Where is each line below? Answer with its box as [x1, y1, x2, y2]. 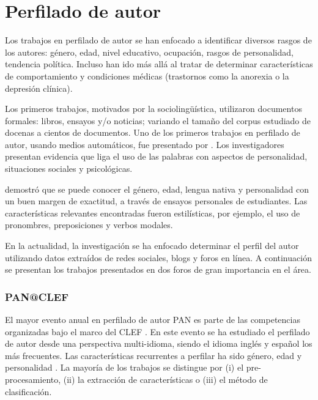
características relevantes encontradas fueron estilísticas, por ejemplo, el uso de [5, 206, 300, 219]
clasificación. [5, 385, 52, 398]
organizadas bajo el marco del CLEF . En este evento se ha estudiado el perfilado [5, 325, 310, 338]
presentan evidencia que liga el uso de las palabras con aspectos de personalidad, [5, 150, 308, 163]
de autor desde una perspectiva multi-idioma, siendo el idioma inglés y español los [5, 337, 312, 350]
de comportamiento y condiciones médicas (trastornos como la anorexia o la [5, 69, 289, 82]
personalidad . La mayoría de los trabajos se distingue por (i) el [5, 361, 244, 374]
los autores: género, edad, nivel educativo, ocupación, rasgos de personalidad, [5, 45, 294, 58]
